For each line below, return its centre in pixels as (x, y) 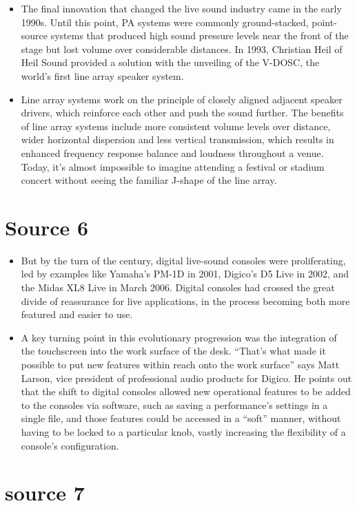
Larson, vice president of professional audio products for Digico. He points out (186, 378)
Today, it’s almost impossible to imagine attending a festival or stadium (173, 166)
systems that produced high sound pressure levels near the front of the (200, 35)
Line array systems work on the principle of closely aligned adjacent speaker (182, 99)
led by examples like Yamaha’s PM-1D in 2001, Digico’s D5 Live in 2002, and (185, 274)
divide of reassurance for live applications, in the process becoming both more (185, 301)
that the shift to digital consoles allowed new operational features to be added (186, 391)
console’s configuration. (70, 445)
